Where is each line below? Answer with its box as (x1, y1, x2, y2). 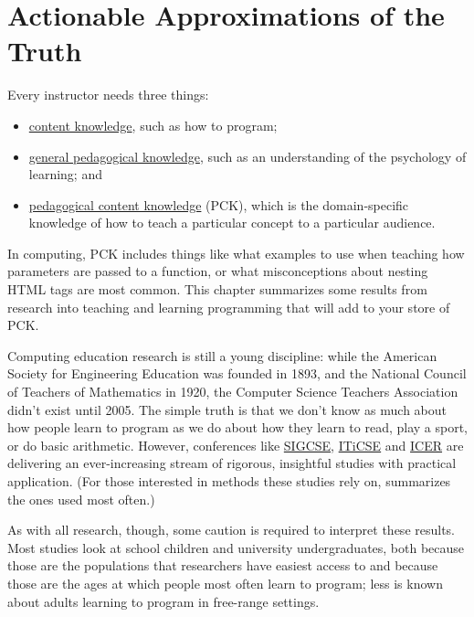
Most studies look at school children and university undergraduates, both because (7, 537, 465, 557)
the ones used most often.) (7, 489, 155, 508)
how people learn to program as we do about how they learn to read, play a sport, (7, 418, 468, 437)
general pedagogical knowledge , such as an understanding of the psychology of (28, 146, 467, 165)
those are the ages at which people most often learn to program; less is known (7, 573, 443, 592)
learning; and (28, 165, 102, 184)
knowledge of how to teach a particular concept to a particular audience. (28, 213, 436, 232)
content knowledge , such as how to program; (28, 115, 278, 134)
